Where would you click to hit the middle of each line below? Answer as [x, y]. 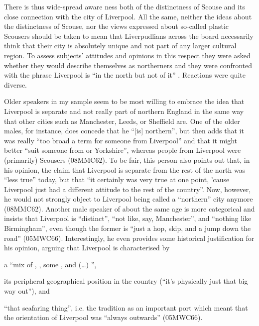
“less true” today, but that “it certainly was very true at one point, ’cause [117, 179]
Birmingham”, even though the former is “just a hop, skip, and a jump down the [128, 228]
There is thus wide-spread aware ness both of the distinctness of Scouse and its [125, 6]
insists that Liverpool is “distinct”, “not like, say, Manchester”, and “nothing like [128, 218]
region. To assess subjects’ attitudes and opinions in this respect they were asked [127, 55]
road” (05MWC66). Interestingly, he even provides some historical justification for [129, 238]
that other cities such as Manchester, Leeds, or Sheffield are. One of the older [122, 121]
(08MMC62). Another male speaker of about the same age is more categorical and [129, 208]
